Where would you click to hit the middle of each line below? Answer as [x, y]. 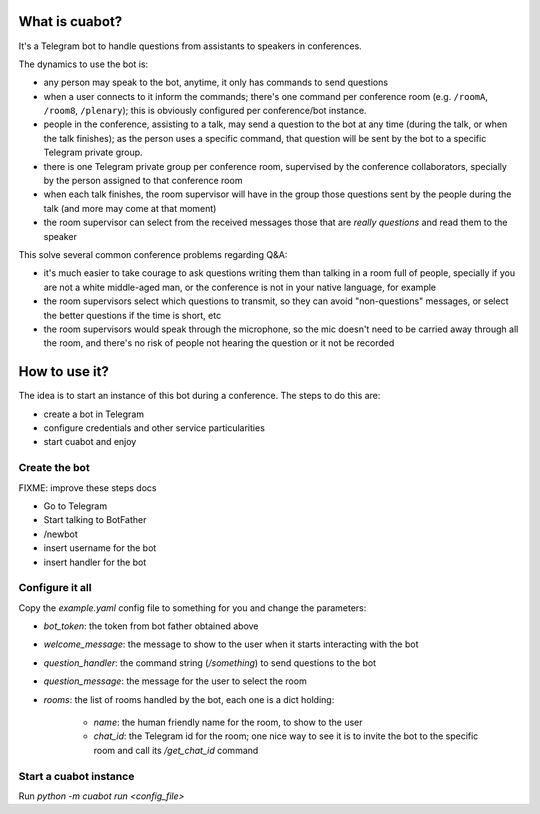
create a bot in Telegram [94, 414]
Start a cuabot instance [76, 776]
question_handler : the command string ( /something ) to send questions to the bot [210, 662]
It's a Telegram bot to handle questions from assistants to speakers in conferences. [190, 46]
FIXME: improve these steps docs [87, 487]
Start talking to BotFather [95, 520]
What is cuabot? [70, 21]
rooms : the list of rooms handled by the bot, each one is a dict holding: [189, 699]
